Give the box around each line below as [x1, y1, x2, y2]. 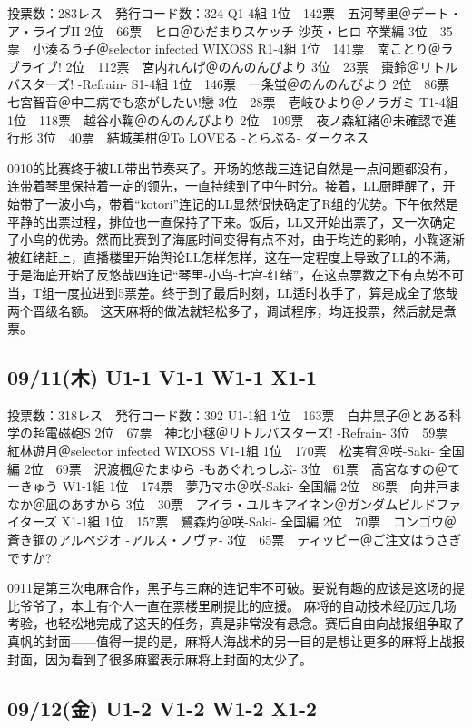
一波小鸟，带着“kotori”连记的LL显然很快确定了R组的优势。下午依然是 [44, 193, 458, 212]
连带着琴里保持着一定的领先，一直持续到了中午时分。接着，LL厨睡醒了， [7, 176, 443, 195]
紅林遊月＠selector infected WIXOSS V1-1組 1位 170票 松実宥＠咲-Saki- [7, 441, 436, 460]
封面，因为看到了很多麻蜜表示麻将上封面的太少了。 [7, 649, 312, 668]
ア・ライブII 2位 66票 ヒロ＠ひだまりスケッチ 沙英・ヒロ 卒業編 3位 [7, 21, 428, 40]
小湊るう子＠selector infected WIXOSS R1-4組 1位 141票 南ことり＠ [32, 39, 441, 58]
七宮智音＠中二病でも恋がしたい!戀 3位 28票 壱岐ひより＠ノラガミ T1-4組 [7, 92, 458, 111]
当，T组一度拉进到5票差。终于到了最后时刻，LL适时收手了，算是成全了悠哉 [7, 282, 458, 301]
